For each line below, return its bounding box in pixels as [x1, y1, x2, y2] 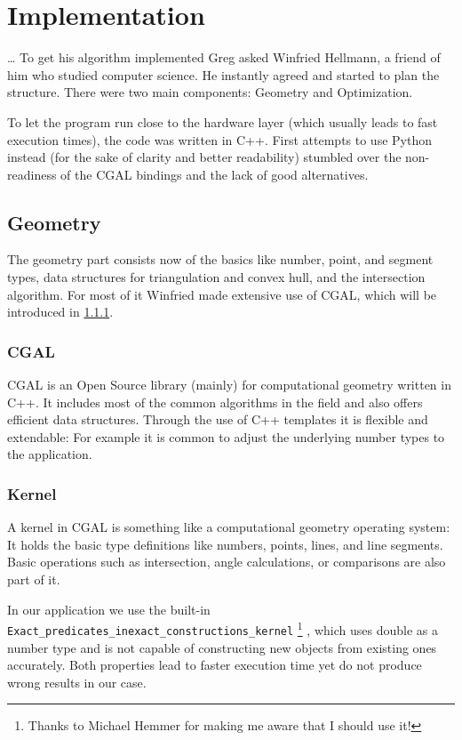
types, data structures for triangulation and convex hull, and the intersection [7, 268, 426, 286]
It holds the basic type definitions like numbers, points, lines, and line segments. [7, 535, 443, 553]
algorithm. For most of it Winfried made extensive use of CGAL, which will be [7, 285, 437, 303]
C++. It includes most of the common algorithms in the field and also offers [7, 392, 423, 411]
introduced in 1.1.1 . [7, 302, 114, 321]
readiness [7, 165, 57, 183]
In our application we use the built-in [7, 599, 211, 618]
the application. [7, 445, 92, 463]
